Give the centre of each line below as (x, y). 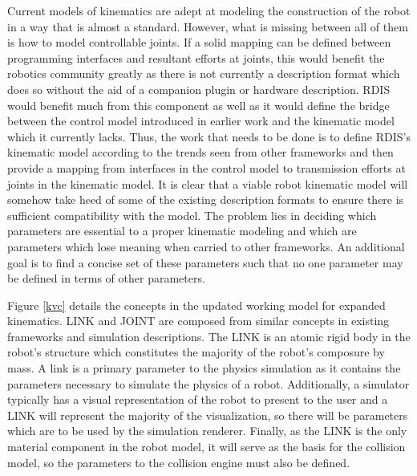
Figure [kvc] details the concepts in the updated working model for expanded (196, 305)
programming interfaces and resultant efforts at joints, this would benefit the (196, 57)
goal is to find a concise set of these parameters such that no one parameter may (205, 262)
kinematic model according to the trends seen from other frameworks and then (200, 152)
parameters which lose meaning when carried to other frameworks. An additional (206, 246)
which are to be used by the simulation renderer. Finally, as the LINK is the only (207, 431)
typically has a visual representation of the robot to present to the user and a (198, 399)
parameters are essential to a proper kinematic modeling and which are (182, 231)
